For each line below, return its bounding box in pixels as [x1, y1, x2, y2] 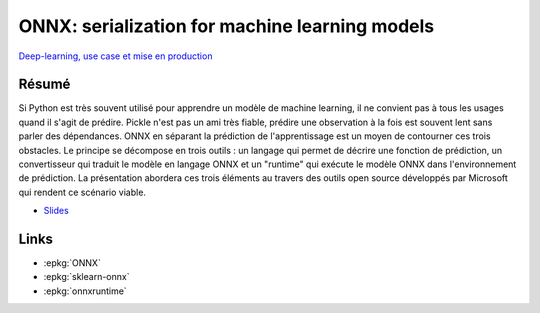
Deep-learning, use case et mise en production [18, 50, 213, 62]
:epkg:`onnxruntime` [43, 285, 127, 297]
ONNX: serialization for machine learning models [18, 15, 435, 37]
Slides [43, 205, 69, 217]
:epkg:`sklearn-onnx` [43, 271, 130, 283]
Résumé [18, 76, 71, 93]
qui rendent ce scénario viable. [18, 186, 147, 198]
